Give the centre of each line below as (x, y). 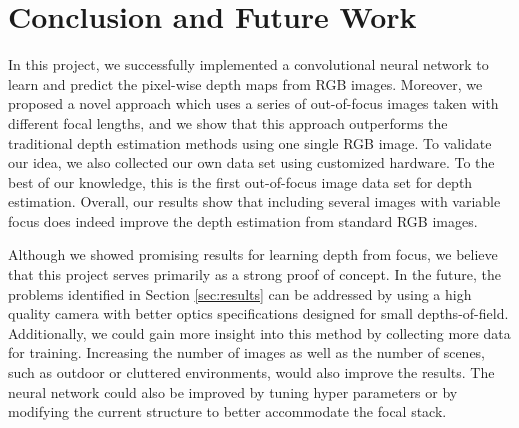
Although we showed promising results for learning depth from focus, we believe (253, 254)
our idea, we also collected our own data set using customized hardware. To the (251, 162)
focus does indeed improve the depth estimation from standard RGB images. (243, 220)
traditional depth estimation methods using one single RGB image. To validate (250, 142)
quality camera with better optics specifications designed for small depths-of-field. (258, 313)
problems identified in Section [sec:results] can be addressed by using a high (240, 293)
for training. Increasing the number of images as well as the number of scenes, (247, 352)
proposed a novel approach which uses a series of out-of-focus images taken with (253, 103)
